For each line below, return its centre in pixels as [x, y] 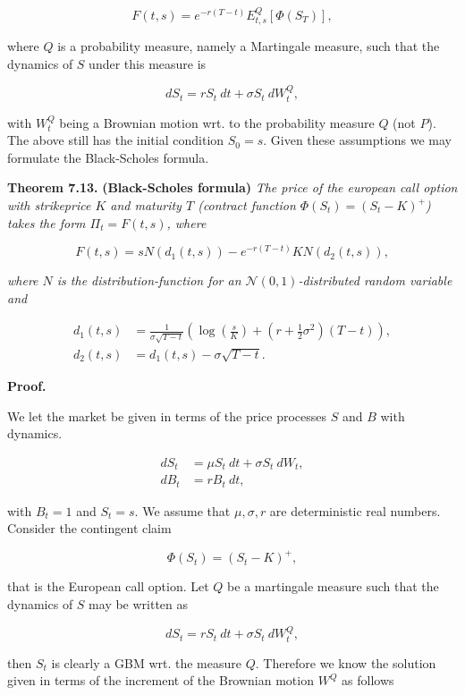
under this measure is [148, 63]
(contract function [247, 205]
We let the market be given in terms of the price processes [167, 415]
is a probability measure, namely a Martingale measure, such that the [249, 46]
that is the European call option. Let [108, 586]
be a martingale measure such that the [333, 586]
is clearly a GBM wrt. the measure [146, 662]
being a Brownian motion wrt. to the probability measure [217, 122]
